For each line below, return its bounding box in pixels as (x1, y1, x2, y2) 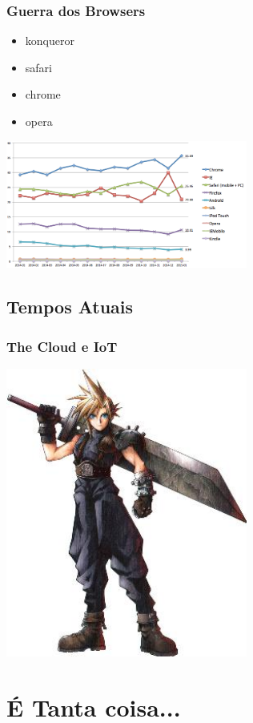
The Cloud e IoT (6, 336, 118, 356)
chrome (25, 86, 61, 103)
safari (25, 59, 52, 75)
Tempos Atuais (6, 294, 134, 319)
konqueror (25, 32, 74, 49)
